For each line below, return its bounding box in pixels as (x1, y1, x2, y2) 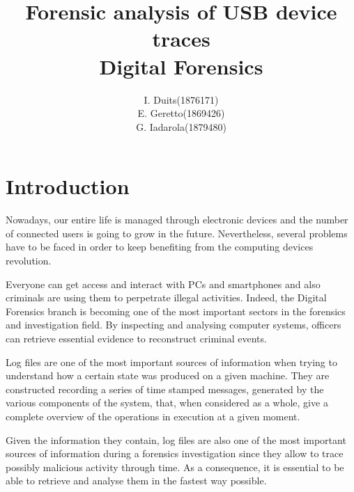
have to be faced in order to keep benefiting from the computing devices (6, 239, 314, 254)
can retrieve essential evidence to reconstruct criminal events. (6, 331, 267, 345)
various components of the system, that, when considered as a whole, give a (6, 395, 328, 410)
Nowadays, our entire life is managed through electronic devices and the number (6, 212, 348, 227)
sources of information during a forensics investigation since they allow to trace (6, 446, 344, 461)
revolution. (6, 253, 52, 267)
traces (152, 24, 210, 53)
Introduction (6, 172, 130, 200)
